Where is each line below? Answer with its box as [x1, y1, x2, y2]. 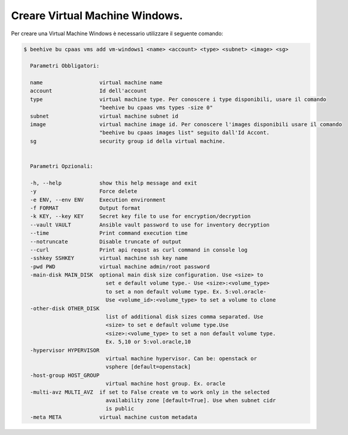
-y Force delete [30, 188, 138, 195]
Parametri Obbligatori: [30, 63, 100, 69]
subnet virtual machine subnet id [30, 112, 179, 120]
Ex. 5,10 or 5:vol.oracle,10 [105, 338, 191, 345]
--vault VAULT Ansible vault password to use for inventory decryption [30, 221, 270, 228]
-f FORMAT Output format [30, 204, 141, 212]
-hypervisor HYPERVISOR [30, 347, 100, 354]
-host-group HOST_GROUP [30, 372, 100, 379]
